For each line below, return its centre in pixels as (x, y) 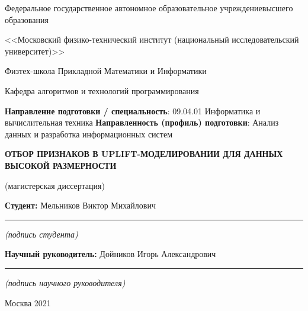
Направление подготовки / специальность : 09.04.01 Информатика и (133, 110)
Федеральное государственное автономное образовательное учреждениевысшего (149, 8)
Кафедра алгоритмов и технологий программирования (102, 90)
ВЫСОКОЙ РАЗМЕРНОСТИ (61, 165)
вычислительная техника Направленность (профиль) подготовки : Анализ (142, 122)
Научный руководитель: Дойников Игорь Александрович (110, 254)
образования (27, 19)
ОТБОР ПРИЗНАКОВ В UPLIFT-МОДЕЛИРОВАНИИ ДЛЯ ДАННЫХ (144, 154)
